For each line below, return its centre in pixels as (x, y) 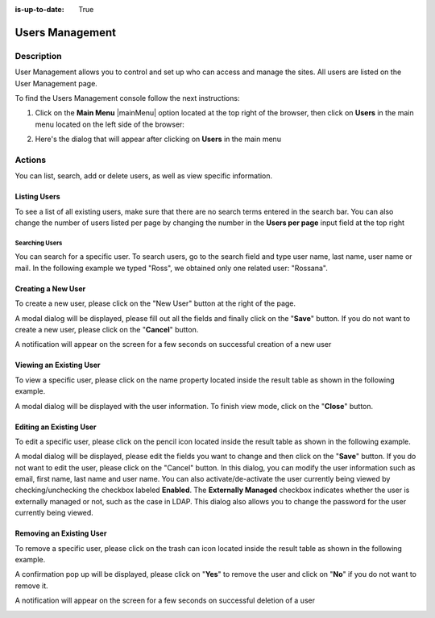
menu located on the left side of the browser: (110, 124)
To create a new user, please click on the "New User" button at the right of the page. (155, 303)
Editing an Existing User (56, 427)
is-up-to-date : (39, 9)
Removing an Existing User (61, 533)
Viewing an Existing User (58, 365)
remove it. (31, 586)
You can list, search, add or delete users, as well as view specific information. (144, 176)
